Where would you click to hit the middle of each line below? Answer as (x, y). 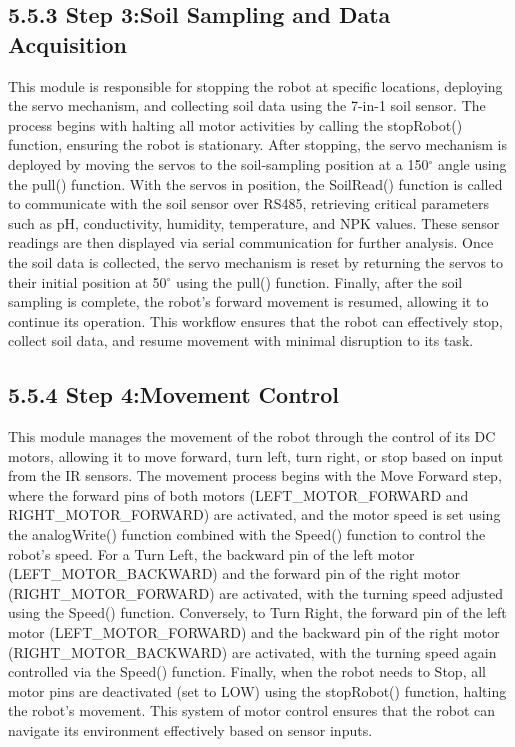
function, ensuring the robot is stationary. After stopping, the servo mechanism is (257, 144)
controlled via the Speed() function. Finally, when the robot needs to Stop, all (247, 671)
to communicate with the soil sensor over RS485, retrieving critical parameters (249, 203)
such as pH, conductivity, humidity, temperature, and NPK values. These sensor (254, 222)
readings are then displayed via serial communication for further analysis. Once (251, 242)
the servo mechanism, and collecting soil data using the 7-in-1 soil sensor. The (247, 105)
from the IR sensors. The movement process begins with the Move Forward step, (255, 475)
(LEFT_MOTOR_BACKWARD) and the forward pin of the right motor (234, 573)
